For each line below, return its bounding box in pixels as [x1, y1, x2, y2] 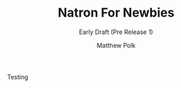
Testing [7, 73, 29, 81]
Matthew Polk [96, 41, 136, 49]
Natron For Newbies [57, 5, 175, 21]
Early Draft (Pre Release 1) [79, 28, 153, 36]
